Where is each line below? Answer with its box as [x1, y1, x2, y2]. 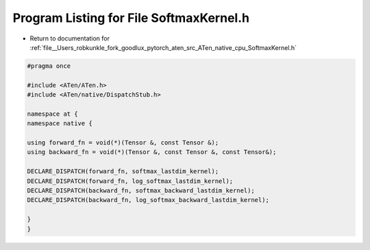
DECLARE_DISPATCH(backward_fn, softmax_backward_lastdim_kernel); [27, 187, 255, 195]
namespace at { [27, 110, 78, 118]
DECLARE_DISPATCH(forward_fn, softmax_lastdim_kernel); [27, 168, 219, 175]
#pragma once [27, 62, 71, 70]
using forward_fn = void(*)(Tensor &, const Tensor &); [27, 139, 219, 147]
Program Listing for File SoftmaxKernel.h [12, 10, 250, 25]
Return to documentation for [29, 34, 110, 42]
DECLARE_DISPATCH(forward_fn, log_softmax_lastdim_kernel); [27, 177, 234, 185]
